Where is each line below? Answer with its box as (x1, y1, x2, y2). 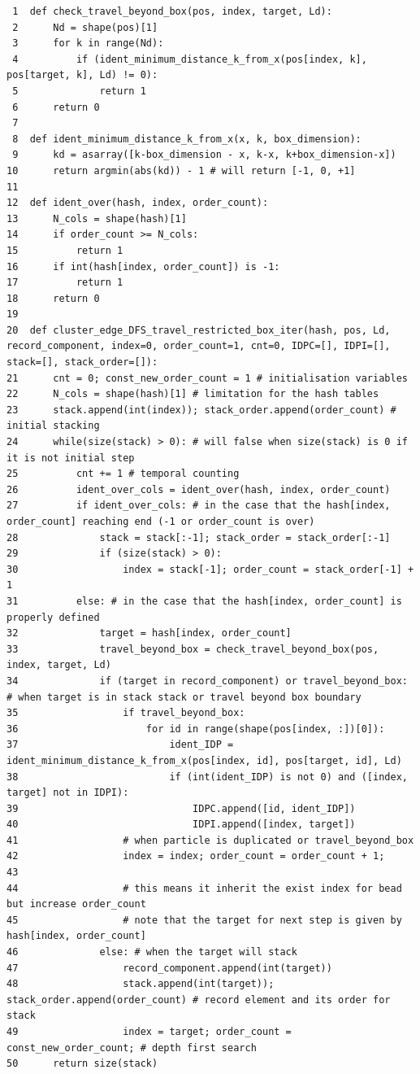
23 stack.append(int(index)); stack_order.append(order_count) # (6, 404, 396, 416)
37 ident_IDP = (6, 739, 234, 751)
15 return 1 (6, 244, 123, 256)
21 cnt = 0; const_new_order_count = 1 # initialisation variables (6, 372, 408, 384)
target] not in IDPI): (6, 787, 129, 799)
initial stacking (6, 420, 100, 432)
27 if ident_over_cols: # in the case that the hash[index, (6, 500, 391, 512)
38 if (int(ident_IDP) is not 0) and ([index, (6, 771, 408, 783)
